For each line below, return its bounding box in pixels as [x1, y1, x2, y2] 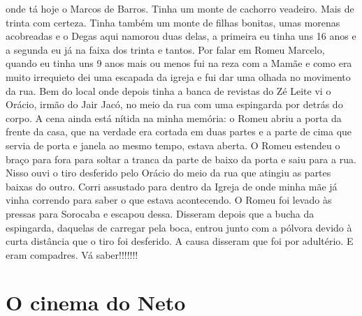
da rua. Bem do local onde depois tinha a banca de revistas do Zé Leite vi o [6, 83, 331, 98]
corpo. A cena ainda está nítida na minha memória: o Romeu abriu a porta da [6, 110, 342, 125]
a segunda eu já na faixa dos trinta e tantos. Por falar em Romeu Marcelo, [6, 42, 325, 57]
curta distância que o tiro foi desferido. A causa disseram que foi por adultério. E [6, 234, 354, 248]
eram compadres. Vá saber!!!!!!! [6, 247, 138, 262]
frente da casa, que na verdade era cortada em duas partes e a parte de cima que [6, 124, 352, 139]
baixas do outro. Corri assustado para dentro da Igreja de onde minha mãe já [6, 179, 338, 193]
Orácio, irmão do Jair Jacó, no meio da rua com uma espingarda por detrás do [6, 97, 343, 112]
